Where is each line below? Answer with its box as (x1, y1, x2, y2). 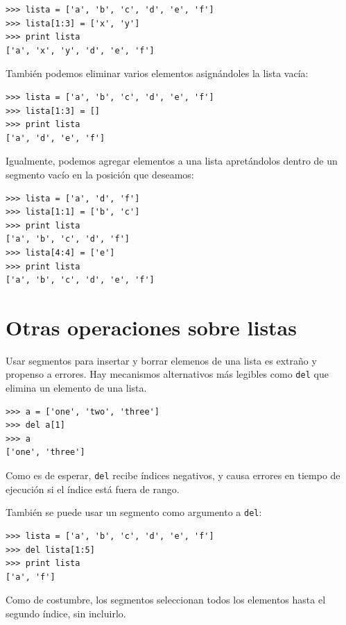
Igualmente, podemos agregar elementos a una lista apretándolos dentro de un (6, 153, 338, 168)
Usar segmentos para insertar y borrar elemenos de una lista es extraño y (6, 353, 317, 367)
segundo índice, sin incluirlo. (6, 606, 126, 620)
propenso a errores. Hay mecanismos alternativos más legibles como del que (6, 367, 329, 381)
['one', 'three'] (6, 447, 85, 458)
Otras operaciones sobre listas (6, 312, 297, 341)
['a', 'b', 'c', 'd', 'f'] (6, 234, 130, 244)
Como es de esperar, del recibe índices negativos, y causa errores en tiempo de (6, 468, 340, 483)
